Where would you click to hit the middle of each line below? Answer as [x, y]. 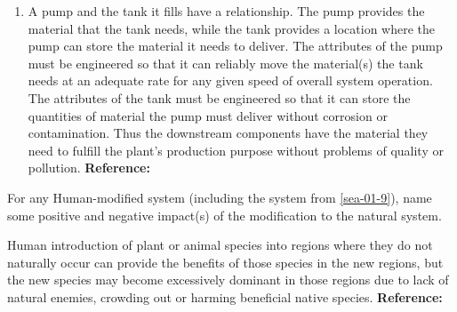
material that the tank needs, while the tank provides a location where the [232, 28]
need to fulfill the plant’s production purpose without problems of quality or [236, 150]
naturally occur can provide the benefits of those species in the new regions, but [225, 262]
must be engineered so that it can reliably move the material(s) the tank [225, 63]
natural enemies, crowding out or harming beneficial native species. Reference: [225, 296]
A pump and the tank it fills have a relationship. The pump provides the [226, 11]
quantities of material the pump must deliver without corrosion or [208, 115]
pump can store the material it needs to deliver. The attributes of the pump [235, 46]
